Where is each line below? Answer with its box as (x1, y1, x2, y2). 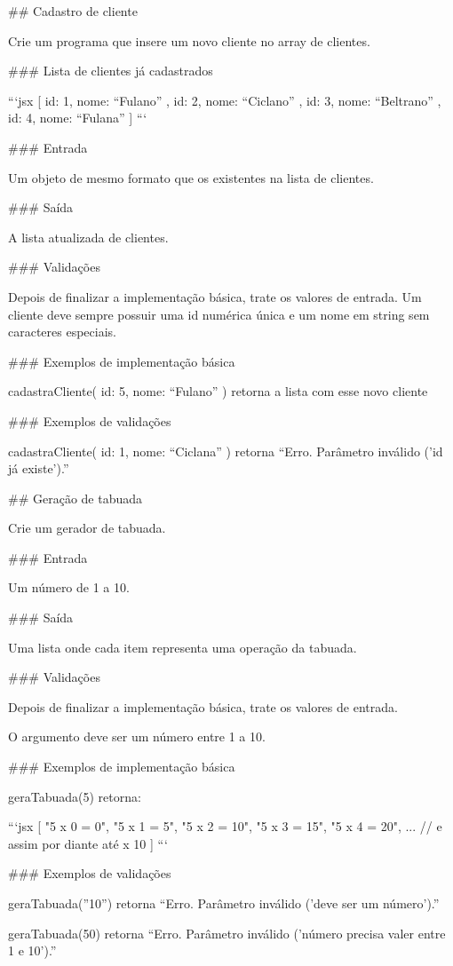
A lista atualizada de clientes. (8, 227, 169, 246)
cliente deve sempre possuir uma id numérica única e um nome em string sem (8, 305, 430, 323)
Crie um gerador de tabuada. (8, 519, 166, 537)
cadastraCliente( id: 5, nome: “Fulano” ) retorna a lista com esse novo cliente (8, 382, 428, 400)
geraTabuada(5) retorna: (8, 787, 141, 805)
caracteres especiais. (8, 322, 116, 341)
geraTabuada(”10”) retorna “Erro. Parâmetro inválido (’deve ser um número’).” (8, 894, 440, 912)
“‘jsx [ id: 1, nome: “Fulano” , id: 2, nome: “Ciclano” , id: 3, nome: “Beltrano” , (8, 91, 441, 109)
